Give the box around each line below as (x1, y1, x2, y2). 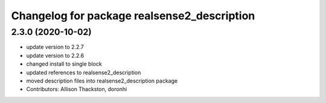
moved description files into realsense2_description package (26, 77, 178, 84)
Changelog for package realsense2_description (11, 9, 255, 22)
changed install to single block (26, 60, 102, 67)
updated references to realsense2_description (26, 69, 141, 76)
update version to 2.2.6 (26, 52, 85, 59)
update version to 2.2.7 (26, 43, 84, 51)
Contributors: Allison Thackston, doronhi (26, 86, 127, 93)
